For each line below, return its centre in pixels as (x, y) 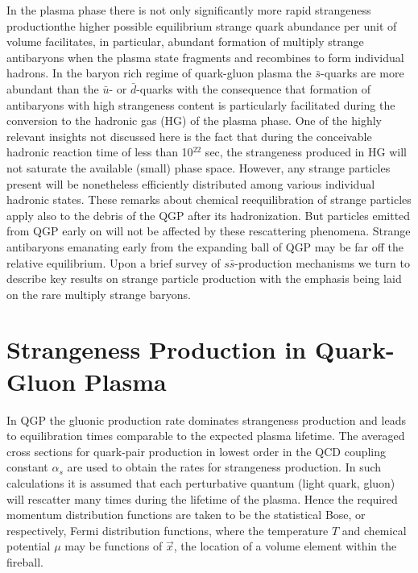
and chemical (374, 530)
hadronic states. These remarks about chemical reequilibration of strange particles (209, 199)
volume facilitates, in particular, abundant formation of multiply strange (185, 42)
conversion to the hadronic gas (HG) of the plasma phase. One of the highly (194, 120)
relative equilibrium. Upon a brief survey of (114, 262)
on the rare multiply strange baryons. (99, 294)
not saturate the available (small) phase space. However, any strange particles (199, 167)
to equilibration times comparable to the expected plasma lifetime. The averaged (206, 436)
